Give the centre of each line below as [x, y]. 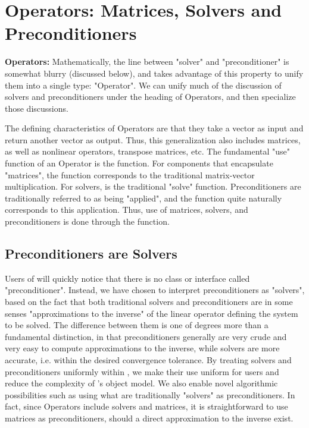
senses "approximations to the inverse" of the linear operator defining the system [152, 313]
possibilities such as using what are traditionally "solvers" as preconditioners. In [150, 394]
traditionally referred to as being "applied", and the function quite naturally [143, 198]
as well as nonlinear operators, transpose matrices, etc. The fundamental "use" [148, 151]
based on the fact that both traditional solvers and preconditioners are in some [149, 302]
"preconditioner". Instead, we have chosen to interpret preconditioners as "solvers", [155, 290]
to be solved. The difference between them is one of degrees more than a [137, 325]
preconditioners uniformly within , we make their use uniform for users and [142, 371]
